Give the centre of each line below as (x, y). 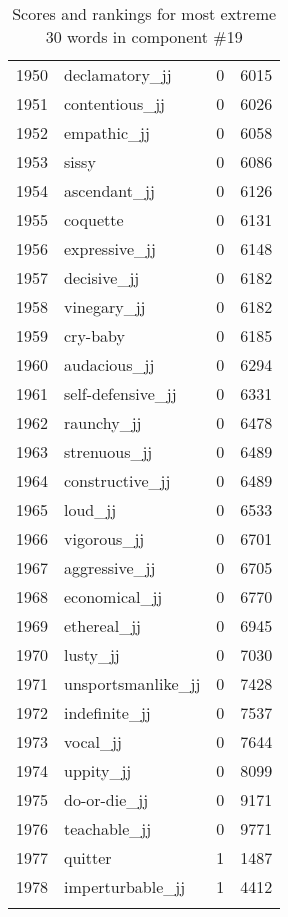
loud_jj (90, 509)
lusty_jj (92, 654)
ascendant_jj (109, 190)
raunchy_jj (103, 422)
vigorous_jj (104, 538)
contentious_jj (115, 103)
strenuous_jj (108, 451)
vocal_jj (93, 741)
